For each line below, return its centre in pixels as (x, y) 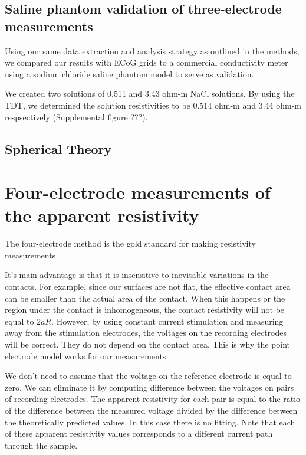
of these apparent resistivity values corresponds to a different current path (139, 433)
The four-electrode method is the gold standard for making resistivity (130, 243)
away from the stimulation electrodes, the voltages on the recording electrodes (146, 333)
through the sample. (41, 445)
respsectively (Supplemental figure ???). (76, 117)
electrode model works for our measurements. (87, 356)
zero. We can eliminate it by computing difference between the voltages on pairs (149, 387)
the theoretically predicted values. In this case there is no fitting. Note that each (150, 422)
